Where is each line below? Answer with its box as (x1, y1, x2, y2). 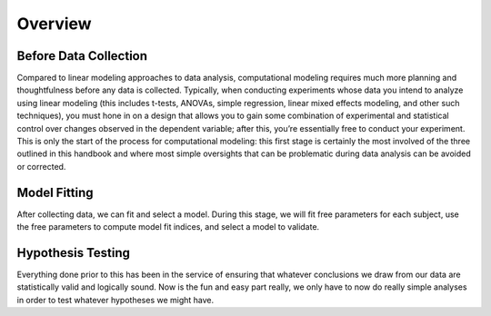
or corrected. (16, 161, 66, 172)
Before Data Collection (16, 48, 148, 64)
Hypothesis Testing (16, 245, 131, 261)
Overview (16, 14, 92, 34)
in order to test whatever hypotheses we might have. (16, 294, 215, 305)
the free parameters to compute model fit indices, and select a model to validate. (16, 222, 320, 232)
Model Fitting (16, 184, 95, 200)
